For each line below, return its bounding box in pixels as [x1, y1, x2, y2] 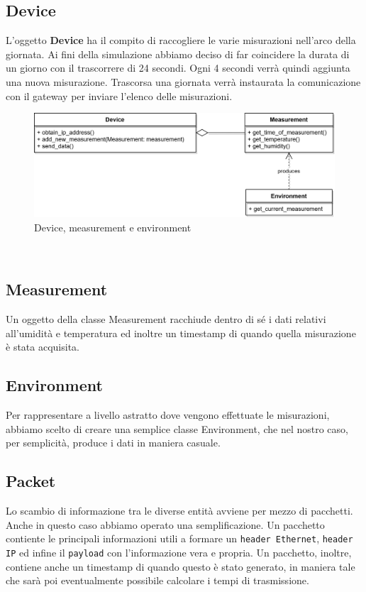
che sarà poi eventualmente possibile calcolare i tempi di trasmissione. [6, 573, 309, 588]
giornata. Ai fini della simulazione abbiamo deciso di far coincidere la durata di [6, 46, 350, 61]
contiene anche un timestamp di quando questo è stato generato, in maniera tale [6, 559, 355, 574]
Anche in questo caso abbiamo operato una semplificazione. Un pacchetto [6, 517, 325, 532]
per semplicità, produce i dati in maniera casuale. [6, 435, 221, 450]
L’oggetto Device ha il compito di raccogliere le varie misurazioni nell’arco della [6, 33, 356, 48]
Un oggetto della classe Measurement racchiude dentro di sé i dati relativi [6, 312, 326, 327]
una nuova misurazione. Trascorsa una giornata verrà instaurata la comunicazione [6, 74, 361, 89]
